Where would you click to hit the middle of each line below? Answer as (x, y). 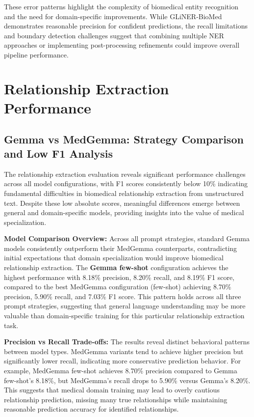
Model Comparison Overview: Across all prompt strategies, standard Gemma (127, 238)
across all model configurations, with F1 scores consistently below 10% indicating (126, 183)
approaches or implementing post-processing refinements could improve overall (122, 45)
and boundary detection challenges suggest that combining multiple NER (114, 35)
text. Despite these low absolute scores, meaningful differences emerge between (122, 203)
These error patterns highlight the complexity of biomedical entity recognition (121, 6)
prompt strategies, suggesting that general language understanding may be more (125, 306)
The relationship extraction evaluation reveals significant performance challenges (125, 174)
